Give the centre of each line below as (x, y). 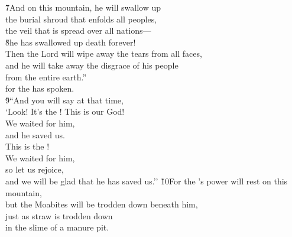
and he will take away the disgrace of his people (92, 65)
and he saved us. (35, 134)
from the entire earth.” (46, 77)
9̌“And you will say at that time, (64, 100)
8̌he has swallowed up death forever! (71, 42)
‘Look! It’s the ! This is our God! (65, 111)
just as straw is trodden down (59, 215)
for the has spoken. (40, 88)
